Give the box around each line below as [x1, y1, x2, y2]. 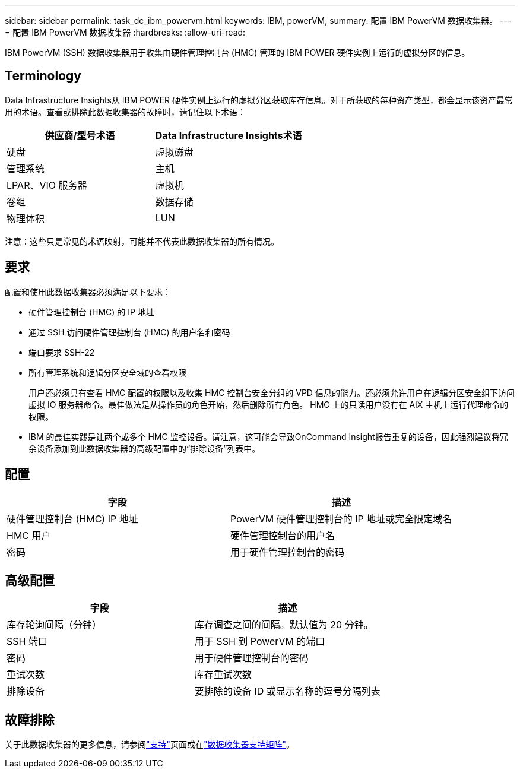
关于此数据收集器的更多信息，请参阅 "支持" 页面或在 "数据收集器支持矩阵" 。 [5, 739, 295, 750]
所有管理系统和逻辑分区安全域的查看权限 [28, 367, 186, 378]
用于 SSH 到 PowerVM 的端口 [194, 635, 325, 648]
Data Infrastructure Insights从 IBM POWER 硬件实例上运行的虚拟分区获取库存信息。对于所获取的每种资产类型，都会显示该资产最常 [5, 94, 513, 105]
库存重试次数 [194, 669, 252, 681]
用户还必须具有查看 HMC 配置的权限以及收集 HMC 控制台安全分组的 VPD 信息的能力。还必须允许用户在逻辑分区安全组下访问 [28, 387, 515, 398]
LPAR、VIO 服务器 [7, 179, 87, 191]
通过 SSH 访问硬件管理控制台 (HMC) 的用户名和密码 [28, 327, 230, 337]
